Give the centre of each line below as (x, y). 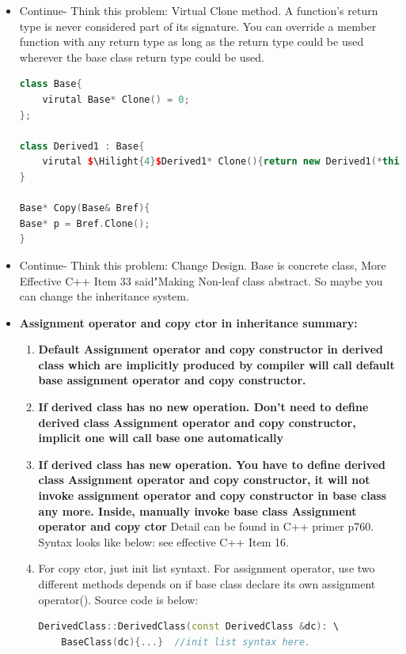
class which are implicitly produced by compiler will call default (216, 364)
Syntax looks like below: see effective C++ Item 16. (163, 541)
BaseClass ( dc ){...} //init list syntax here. (186, 642)
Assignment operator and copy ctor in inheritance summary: (188, 322)
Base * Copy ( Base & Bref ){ (85, 208)
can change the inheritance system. (104, 296)
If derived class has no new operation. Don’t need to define (203, 407)
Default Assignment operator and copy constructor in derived (211, 349)
